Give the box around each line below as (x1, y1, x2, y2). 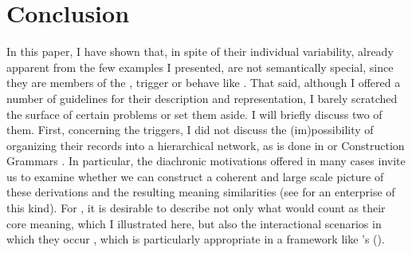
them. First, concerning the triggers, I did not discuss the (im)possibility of (6, 121, 374, 138)
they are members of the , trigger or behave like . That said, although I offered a (6, 74, 401, 91)
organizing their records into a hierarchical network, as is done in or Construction (6, 136, 405, 153)
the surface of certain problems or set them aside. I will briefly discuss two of (6, 105, 383, 122)
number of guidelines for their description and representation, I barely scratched (6, 89, 398, 106)
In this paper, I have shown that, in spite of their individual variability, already (6, 43, 394, 60)
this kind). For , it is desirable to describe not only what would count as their (6, 200, 386, 216)
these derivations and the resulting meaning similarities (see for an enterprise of (6, 184, 395, 200)
